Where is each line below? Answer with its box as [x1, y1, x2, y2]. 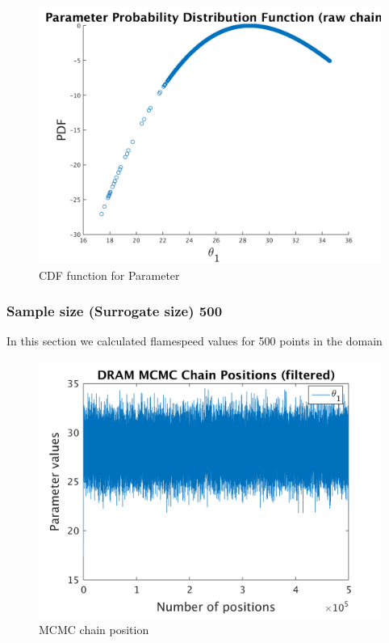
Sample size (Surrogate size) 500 [6, 301, 223, 321]
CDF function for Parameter [39, 266, 180, 283]
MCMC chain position [39, 620, 149, 637]
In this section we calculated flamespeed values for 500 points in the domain [6, 332, 383, 349]
